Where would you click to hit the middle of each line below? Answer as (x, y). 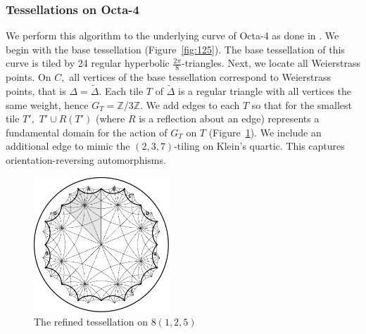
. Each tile (121, 91)
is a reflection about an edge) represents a (229, 118)
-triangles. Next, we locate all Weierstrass (271, 63)
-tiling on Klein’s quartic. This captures (259, 146)
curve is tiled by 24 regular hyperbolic (88, 63)
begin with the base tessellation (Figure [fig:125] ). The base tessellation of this (175, 49)
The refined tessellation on (91, 322)
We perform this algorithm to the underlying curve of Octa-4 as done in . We (172, 36)
